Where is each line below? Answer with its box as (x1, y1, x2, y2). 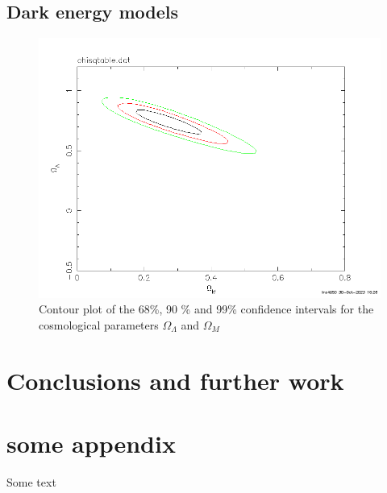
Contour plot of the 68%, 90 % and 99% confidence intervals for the (39, 300, 374, 317)
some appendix (6, 426, 176, 459)
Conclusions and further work (6, 363, 344, 396)
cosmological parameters (39, 316, 159, 333)
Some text (6, 473, 56, 490)
